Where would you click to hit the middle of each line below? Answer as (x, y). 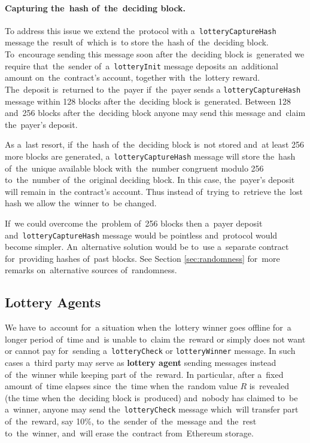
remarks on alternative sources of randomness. (91, 270)
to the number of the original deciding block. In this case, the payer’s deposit (150, 180)
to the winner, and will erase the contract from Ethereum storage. (129, 433)
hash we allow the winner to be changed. (81, 203)
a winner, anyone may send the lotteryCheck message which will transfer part (152, 409)
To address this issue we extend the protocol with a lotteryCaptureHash (141, 30)
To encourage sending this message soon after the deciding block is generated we (155, 54)
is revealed (269, 386)
